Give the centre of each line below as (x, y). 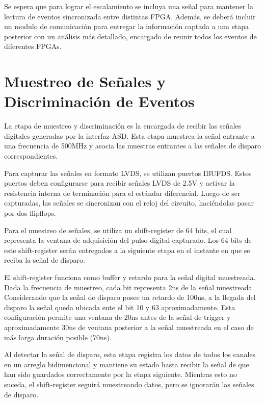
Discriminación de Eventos (99, 101)
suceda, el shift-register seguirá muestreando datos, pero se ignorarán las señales (129, 384)
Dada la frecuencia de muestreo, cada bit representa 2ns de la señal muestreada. (129, 287)
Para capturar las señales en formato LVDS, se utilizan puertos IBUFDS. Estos (128, 173)
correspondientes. (31, 156)
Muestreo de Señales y (85, 81)
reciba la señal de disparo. (45, 260)
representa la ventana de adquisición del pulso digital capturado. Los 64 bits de (128, 240)
